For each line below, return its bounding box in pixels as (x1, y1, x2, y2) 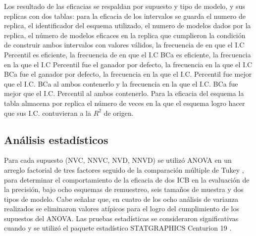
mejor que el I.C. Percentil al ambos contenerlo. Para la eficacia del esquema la (4, 88, 244, 98)
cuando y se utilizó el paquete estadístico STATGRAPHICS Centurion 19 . (4, 223, 232, 233)
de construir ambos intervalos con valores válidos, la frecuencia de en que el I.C (4, 40, 245, 50)
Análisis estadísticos (4, 132, 108, 147)
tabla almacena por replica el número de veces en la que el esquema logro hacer (4, 97, 245, 108)
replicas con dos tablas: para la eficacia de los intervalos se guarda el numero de (4, 10, 246, 21)
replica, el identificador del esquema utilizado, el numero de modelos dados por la (4, 20, 251, 31)
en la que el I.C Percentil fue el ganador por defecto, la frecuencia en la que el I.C (4, 59, 253, 69)
